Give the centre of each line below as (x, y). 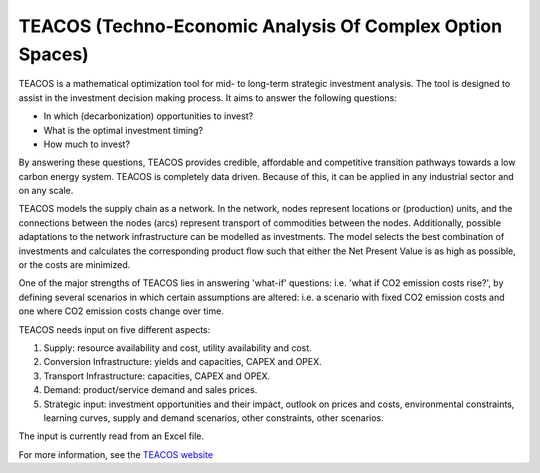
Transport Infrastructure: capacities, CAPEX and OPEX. (157, 376)
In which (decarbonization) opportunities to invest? (148, 116)
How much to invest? (86, 144)
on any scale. (46, 191)
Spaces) (53, 54)
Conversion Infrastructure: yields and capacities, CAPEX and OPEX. (182, 362)
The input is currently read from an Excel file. (111, 436)
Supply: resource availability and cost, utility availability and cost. (177, 347)
